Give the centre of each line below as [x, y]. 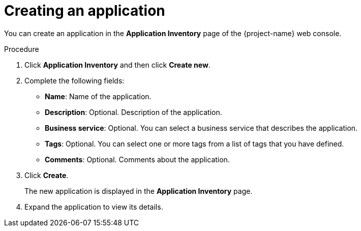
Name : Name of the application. [98, 96]
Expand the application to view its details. [94, 207]
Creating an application [85, 11]
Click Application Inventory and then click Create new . [117, 65]
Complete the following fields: [74, 80]
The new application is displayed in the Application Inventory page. [139, 191]
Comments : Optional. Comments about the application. [137, 159]
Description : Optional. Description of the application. [133, 112]
